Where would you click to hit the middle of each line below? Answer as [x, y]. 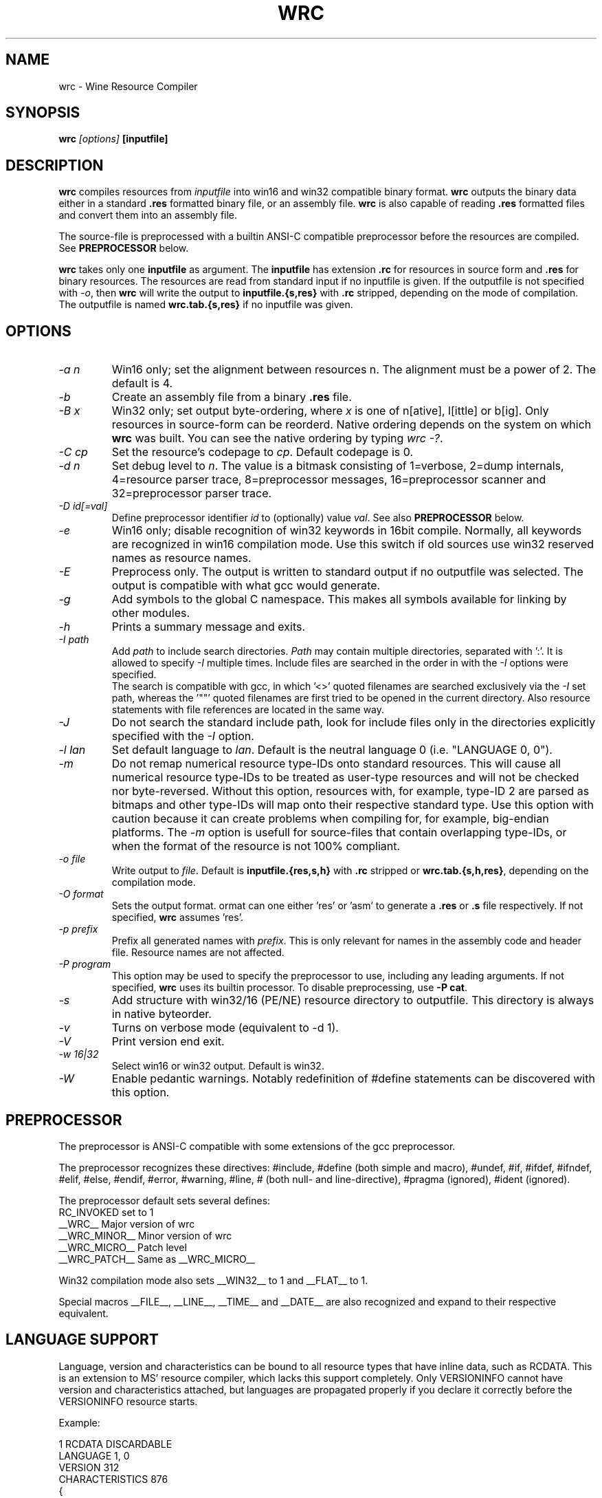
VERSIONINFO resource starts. [128, 1401]
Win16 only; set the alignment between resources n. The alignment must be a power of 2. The [354, 370]
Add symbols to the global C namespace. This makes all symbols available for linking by [339, 599]
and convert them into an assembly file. [148, 215]
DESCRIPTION [55, 165]
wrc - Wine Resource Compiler [128, 86]
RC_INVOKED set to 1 [106, 1212]
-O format [81, 894]
